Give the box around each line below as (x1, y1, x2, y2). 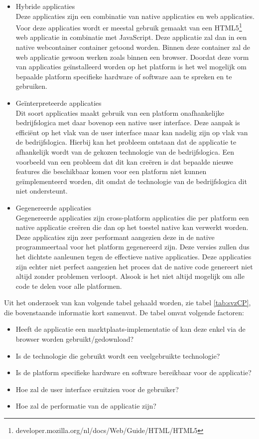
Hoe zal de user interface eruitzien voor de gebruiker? (15, 384, 179, 394)
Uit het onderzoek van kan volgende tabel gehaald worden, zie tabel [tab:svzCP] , (4, 297, 251, 308)
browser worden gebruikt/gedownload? (15, 334, 134, 344)
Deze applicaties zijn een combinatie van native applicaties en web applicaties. (15, 10, 255, 21)
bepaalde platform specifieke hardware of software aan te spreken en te (15, 71, 232, 81)
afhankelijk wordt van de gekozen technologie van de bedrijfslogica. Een (15, 146, 235, 157)
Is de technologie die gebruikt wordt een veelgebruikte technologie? (15, 350, 220, 361)
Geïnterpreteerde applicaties (15, 98, 102, 108)
